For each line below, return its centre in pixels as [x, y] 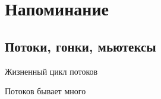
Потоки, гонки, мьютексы [80, 46]
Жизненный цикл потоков [51, 71]
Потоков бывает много [45, 91]
